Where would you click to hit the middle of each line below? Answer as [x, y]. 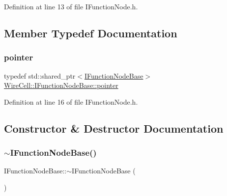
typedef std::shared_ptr [40, 75]
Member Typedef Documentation [91, 33]
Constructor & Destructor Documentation [114, 128]
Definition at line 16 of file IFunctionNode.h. [71, 101]
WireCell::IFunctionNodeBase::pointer [61, 85]
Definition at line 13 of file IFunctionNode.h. [71, 6]
